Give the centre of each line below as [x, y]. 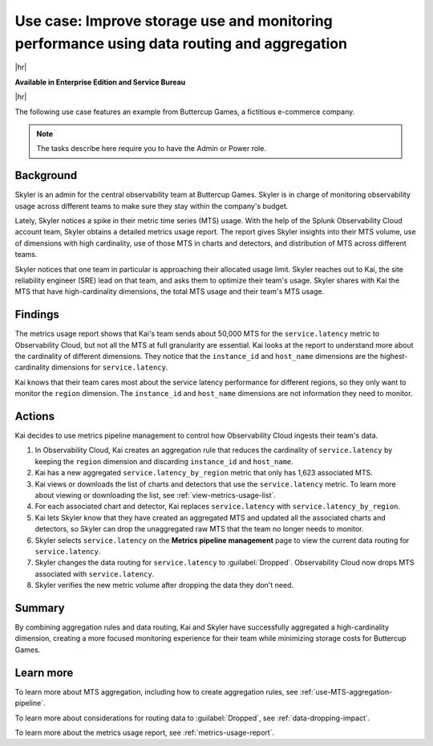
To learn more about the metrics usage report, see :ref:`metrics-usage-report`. [145, 732]
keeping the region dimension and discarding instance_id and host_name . [164, 461]
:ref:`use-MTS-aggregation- [346, 691]
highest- [394, 357]
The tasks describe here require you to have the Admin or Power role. [151, 149]
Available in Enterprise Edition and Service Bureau [100, 82]
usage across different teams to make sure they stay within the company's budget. [152, 206]
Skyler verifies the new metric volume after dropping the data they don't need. [164, 585]
